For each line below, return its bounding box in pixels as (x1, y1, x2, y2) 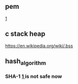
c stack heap (5, 30, 45, 38)
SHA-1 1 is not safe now (5, 73, 63, 80)
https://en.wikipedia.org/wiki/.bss (5, 43, 73, 49)
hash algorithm (5, 57, 46, 67)
